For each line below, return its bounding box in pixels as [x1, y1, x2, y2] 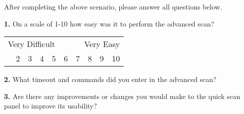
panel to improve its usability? [4, 100, 97, 111]
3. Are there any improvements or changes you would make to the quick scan [4, 90, 241, 101]
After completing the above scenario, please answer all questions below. [4, 1, 222, 11]
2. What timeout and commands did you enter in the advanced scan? [4, 74, 217, 84]
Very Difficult [8, 38, 55, 50]
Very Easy [84, 38, 120, 50]
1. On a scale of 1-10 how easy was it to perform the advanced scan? [4, 18, 215, 28]
